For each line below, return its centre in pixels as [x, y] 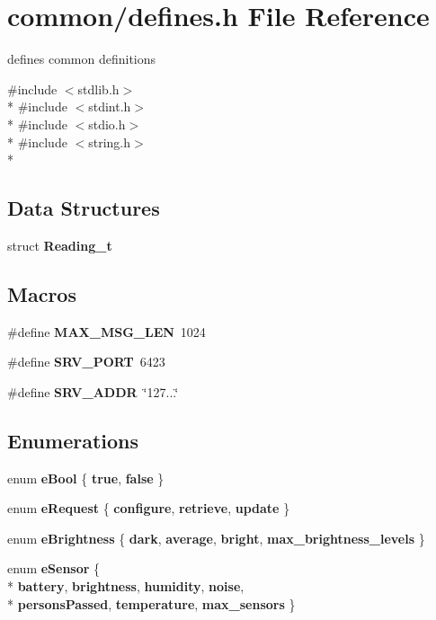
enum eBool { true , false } [86, 478]
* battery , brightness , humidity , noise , [126, 586]
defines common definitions [82, 59]
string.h [110, 142]
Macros [42, 293]
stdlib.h [98, 89]
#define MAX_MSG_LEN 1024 [107, 331]
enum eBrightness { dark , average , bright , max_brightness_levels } [216, 538]
